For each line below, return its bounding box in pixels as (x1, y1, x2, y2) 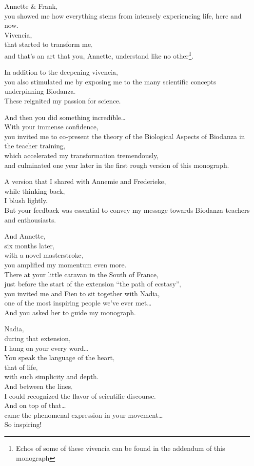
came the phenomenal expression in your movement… (4, 409, 163, 420)
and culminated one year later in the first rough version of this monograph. (4, 160, 229, 170)
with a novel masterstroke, (4, 250, 83, 260)
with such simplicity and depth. (4, 371, 99, 382)
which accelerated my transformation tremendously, (4, 150, 159, 160)
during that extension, (4, 333, 71, 344)
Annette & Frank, (4, 1, 58, 11)
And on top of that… (4, 400, 66, 410)
